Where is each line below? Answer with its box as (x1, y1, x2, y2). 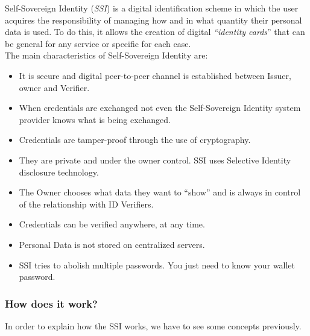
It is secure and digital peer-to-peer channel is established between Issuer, (19, 69, 291, 81)
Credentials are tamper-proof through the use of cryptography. (19, 133, 251, 146)
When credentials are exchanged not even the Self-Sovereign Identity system (19, 101, 301, 114)
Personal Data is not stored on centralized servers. (19, 238, 205, 250)
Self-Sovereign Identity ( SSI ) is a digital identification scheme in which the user (5, 2, 299, 14)
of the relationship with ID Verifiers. (19, 197, 154, 210)
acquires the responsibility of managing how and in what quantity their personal (5, 13, 302, 26)
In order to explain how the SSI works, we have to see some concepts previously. (5, 319, 302, 332)
